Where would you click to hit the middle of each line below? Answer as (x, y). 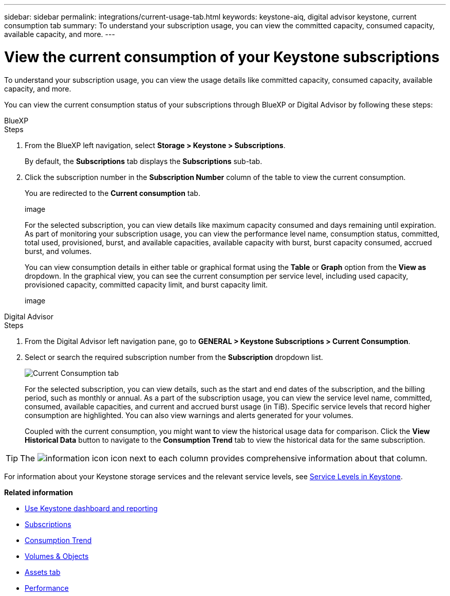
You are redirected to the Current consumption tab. (113, 193)
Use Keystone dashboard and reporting (91, 508)
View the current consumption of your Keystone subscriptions (222, 57)
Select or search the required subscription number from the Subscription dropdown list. (174, 357)
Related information (39, 492)
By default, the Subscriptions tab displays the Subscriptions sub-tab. (144, 161)
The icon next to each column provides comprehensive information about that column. (224, 458)
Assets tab (43, 572)
